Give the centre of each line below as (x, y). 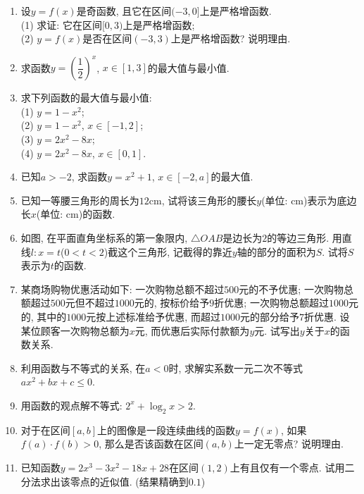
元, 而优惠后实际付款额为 (192, 330)
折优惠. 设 (327, 316)
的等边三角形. (298, 238)
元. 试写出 (277, 330)
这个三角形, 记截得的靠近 (175, 251)
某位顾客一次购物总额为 (75, 330)
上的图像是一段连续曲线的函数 (167, 430)
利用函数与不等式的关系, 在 (83, 368)
